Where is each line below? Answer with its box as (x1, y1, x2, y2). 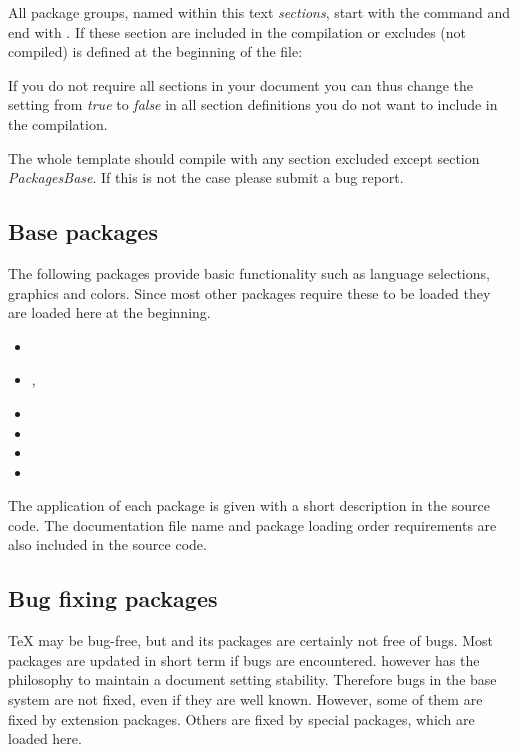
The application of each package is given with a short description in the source (8, 495, 490, 516)
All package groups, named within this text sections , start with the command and (8, 2, 511, 22)
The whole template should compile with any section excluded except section (8, 147, 480, 168)
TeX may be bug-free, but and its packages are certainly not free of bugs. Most (8, 630, 494, 651)
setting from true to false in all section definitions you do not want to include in (8, 94, 498, 115)
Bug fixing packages (8, 583, 218, 614)
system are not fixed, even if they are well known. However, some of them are (8, 689, 483, 710)
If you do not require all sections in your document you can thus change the (8, 74, 474, 95)
